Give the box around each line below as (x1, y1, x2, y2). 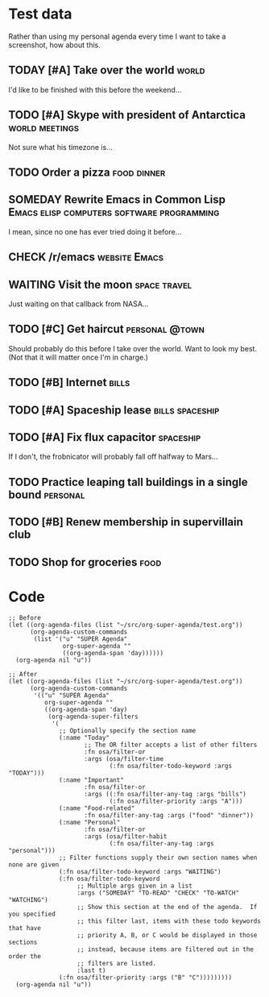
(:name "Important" (59, 776, 125, 784)
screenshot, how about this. (8, 39, 101, 49)
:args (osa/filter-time (84, 755, 163, 763)
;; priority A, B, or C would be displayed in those (77, 932, 258, 940)
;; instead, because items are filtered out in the (77, 945, 254, 953)
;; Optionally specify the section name (59, 727, 197, 735)
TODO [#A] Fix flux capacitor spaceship (8, 430, 201, 444)
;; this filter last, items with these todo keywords (77, 917, 262, 925)
